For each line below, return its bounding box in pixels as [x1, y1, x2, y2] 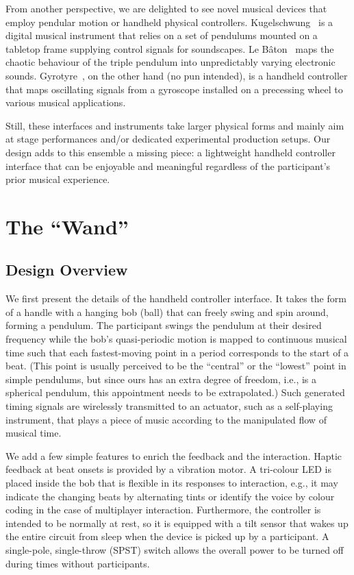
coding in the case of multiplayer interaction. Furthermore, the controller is [5, 502, 321, 517]
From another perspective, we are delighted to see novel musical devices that [5, 1, 327, 15]
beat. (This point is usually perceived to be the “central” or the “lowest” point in [5, 358, 346, 373]
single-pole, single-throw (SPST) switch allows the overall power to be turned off [5, 542, 344, 556]
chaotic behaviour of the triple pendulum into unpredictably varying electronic [5, 55, 336, 69]
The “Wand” [5, 212, 129, 240]
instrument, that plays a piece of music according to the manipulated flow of [5, 412, 327, 426]
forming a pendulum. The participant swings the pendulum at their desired [5, 318, 322, 332]
